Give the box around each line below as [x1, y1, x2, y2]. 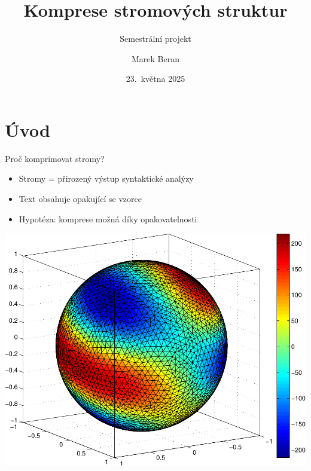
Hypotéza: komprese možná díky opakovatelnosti [19, 212, 197, 225]
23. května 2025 [126, 72, 185, 85]
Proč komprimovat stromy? [5, 152, 105, 164]
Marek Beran [132, 52, 179, 65]
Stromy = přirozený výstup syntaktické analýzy [19, 172, 194, 185]
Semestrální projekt [120, 32, 191, 45]
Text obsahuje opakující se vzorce [19, 192, 142, 205]
